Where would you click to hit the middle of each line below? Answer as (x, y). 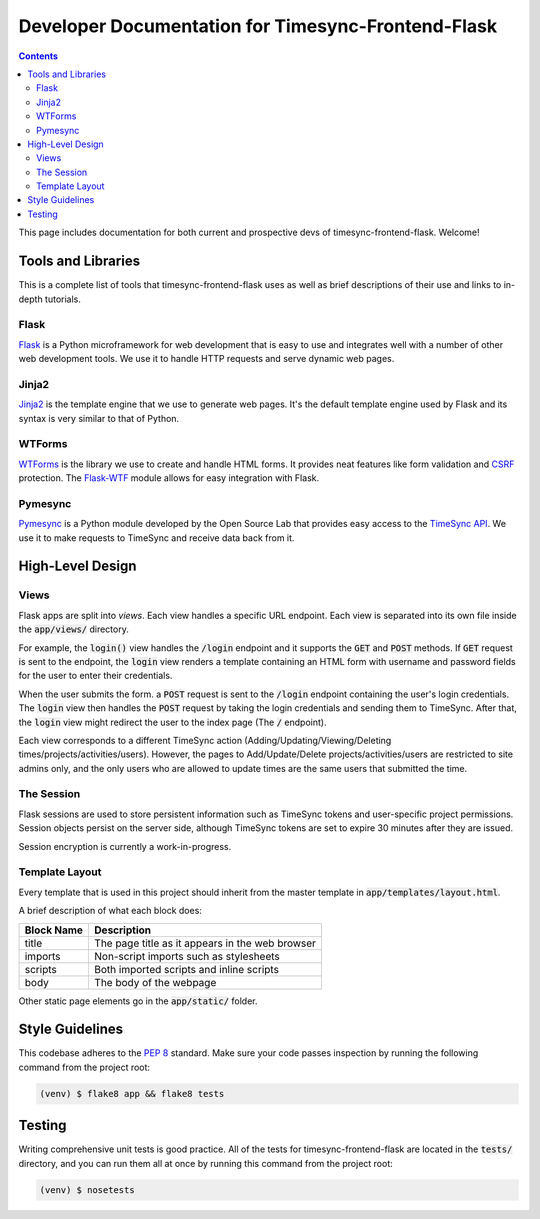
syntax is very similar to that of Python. (99, 418)
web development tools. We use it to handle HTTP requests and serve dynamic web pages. (206, 359)
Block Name (54, 930)
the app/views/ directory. (73, 629)
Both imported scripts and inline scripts (187, 969)
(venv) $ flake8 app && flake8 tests (132, 1093)
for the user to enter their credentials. (95, 676)
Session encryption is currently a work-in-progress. (125, 846)
